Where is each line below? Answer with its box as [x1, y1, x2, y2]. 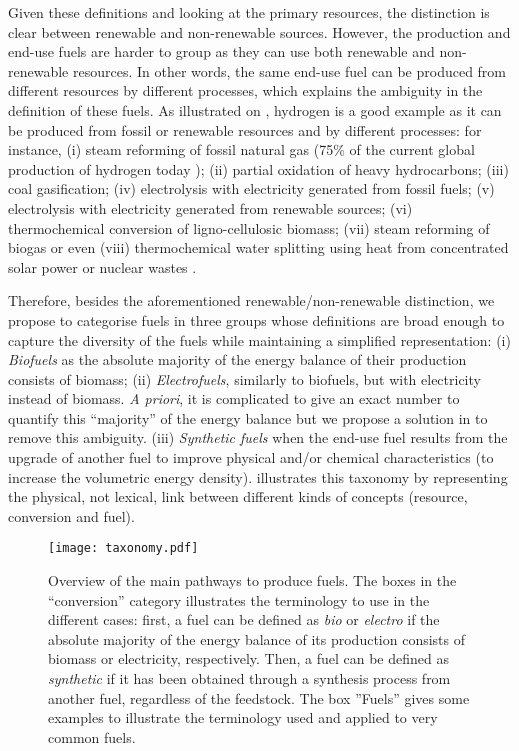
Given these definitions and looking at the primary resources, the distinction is [8, 2, 490, 22]
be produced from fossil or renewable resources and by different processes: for [8, 119, 482, 140]
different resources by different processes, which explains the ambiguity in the [8, 80, 483, 101]
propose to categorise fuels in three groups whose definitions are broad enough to [8, 309, 505, 330]
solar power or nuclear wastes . [8, 256, 197, 277]
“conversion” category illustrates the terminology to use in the [48, 589, 430, 610]
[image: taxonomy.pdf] [48, 541, 199, 556]
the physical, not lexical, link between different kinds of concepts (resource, [8, 486, 468, 507]
